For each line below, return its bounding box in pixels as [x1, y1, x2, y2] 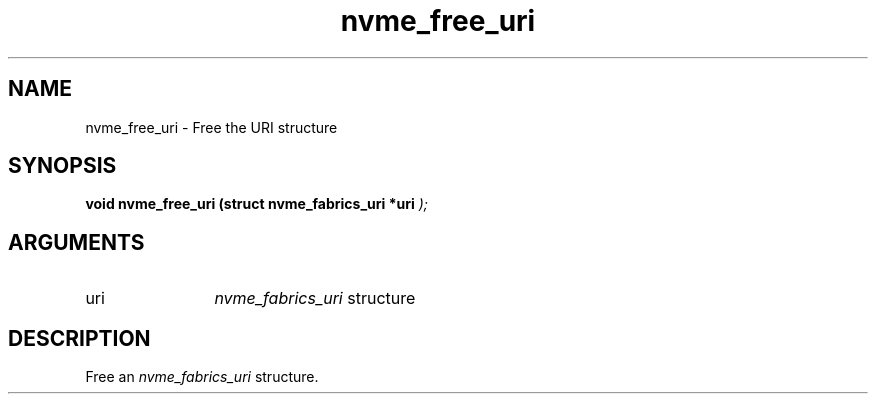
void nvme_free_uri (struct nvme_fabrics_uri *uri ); [85, 195, 429, 213]
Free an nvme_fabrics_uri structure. [85, 368, 319, 386]
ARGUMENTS [8, 229, 145, 255]
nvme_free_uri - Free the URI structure [85, 118, 338, 136]
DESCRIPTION [8, 325, 151, 351]
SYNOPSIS [8, 153, 117, 179]
